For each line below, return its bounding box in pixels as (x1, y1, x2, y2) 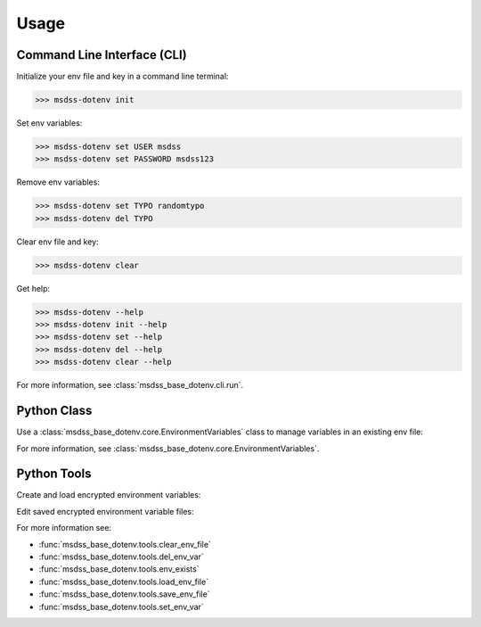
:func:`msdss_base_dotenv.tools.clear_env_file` (38, 539, 211, 549)
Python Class (16, 403, 93, 418)
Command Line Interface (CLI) (16, 47, 187, 62)
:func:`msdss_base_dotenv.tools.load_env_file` (38, 576, 209, 587)
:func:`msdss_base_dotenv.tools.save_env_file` (38, 589, 210, 599)
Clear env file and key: (16, 236, 99, 247)
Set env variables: (16, 118, 83, 128)
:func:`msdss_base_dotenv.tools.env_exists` (38, 564, 200, 574)
